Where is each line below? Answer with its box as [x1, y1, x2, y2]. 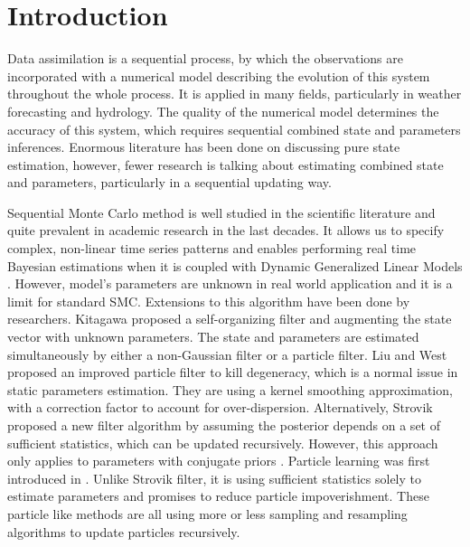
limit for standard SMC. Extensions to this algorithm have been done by [7, 291, 410, 310]
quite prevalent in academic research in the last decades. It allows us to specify [7, 221, 445, 240]
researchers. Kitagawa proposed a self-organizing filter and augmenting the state [7, 309, 452, 328]
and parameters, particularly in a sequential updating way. [7, 173, 332, 192]
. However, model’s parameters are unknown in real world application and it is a [7, 274, 453, 293]
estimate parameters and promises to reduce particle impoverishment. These [7, 486, 429, 505]
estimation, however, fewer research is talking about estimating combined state [7, 155, 444, 174]
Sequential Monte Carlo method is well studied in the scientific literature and [7, 203, 436, 222]
